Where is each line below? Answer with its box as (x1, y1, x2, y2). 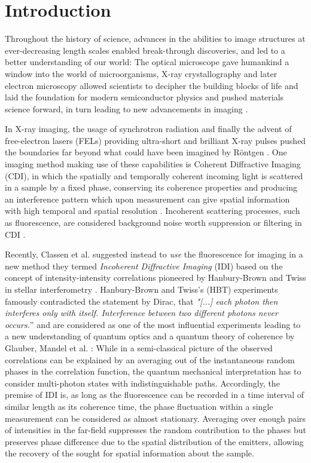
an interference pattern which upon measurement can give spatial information (5, 192, 290, 205)
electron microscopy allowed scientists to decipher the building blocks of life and (5, 79, 298, 91)
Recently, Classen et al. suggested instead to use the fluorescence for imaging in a (5, 248, 303, 260)
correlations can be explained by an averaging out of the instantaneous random (5, 353, 295, 366)
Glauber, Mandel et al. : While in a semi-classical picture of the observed (5, 341, 273, 354)
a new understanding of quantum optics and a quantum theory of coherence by (5, 330, 295, 342)
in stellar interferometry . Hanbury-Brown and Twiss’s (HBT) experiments (5, 283, 278, 295)
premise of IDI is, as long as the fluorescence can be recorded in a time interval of (5, 388, 304, 401)
